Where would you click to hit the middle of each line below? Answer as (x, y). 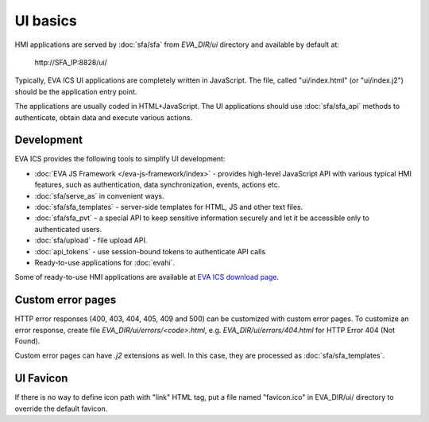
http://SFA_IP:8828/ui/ (71, 62)
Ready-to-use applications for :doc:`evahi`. (104, 262)
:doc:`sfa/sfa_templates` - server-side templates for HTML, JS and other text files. (169, 207)
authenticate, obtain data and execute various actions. (104, 117)
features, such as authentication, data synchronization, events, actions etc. (157, 185)
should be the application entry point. (76, 91)
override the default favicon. (61, 408)
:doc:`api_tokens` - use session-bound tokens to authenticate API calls (150, 251)
